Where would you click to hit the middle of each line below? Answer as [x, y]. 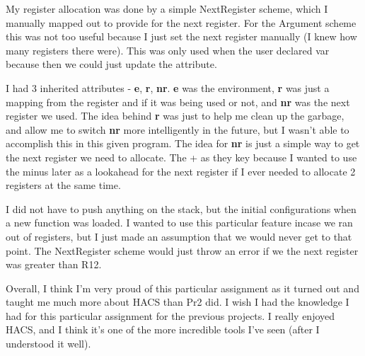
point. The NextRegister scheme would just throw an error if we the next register [182, 250]
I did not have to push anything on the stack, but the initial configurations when [181, 208]
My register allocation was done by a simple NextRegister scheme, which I [167, 8]
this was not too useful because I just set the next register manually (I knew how [181, 36]
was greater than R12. [54, 264]
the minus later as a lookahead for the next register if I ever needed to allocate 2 [181, 171]
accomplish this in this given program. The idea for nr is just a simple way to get [183, 143]
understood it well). [48, 344]
